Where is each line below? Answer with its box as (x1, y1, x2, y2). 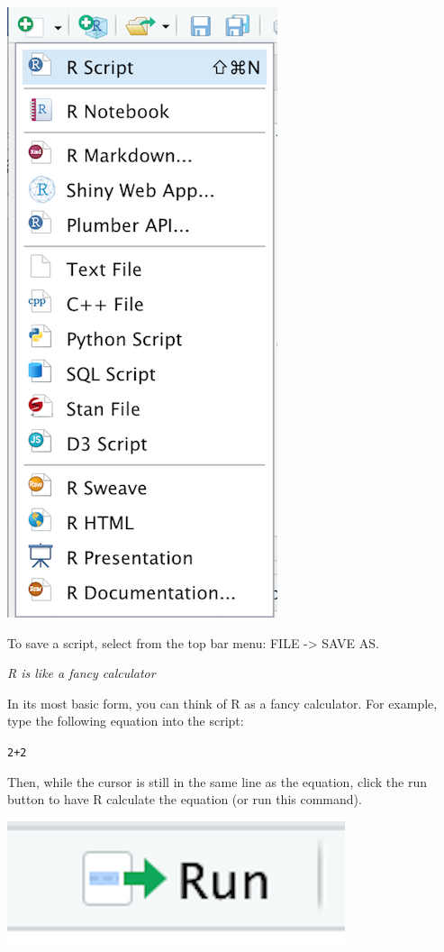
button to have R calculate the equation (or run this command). (7, 790, 362, 809)
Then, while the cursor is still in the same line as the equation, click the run (7, 772, 427, 791)
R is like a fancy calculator (7, 664, 156, 682)
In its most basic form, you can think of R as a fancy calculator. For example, (7, 693, 438, 712)
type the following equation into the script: (7, 711, 244, 730)
